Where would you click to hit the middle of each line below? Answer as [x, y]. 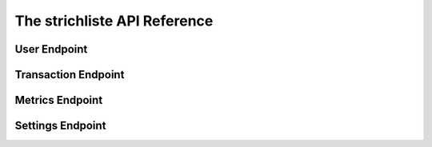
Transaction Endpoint [70, 75]
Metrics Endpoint [59, 100]
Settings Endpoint [60, 126]
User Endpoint [51, 49]
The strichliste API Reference [114, 21]
